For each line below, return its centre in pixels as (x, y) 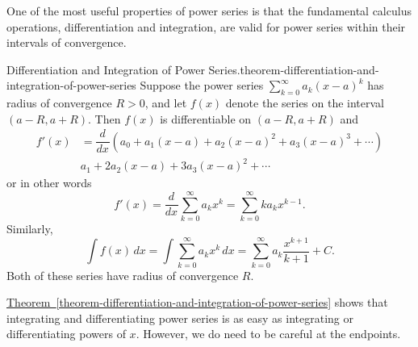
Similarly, (30, 229)
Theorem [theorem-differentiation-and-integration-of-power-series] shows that (197, 302)
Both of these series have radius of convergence (123, 275)
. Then (104, 118)
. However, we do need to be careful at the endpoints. (268, 334)
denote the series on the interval (305, 103)
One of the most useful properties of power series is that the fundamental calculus (209, 10)
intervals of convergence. (67, 42)
